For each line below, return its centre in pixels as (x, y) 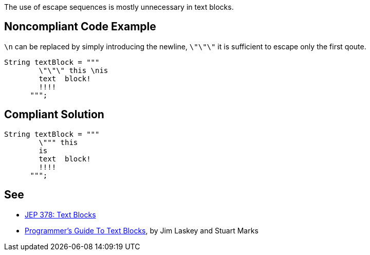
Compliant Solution (54, 115)
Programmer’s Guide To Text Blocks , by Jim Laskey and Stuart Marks (142, 230)
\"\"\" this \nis (73, 70)
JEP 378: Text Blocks (60, 214)
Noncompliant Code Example (80, 27)
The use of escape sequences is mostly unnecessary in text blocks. (119, 7)
